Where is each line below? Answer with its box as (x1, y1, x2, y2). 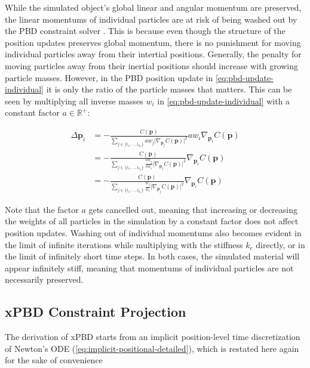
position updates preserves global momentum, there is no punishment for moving (5, 36, 301, 48)
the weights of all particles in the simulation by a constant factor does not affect (5, 215, 299, 227)
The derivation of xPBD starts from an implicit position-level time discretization (5, 330, 300, 343)
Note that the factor (5, 203, 79, 215)
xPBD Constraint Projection (5, 302, 186, 321)
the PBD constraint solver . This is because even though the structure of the (5, 24, 286, 37)
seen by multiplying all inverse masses (5, 94, 143, 107)
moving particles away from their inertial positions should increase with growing (5, 59, 299, 72)
